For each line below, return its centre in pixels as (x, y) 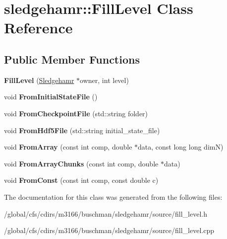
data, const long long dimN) (181, 147)
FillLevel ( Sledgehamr (39, 80)
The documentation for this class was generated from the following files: (113, 197)
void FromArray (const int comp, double (68, 147)
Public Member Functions (72, 59)
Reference (38, 28)
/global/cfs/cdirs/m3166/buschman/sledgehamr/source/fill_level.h (106, 213)
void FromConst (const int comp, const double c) (81, 180)
